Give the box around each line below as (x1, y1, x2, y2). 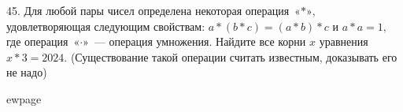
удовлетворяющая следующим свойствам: (6, 17, 205, 34)
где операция (6, 33, 68, 50)
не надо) (6, 64, 47, 80)
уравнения (319, 33, 368, 50)
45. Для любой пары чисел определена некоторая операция (6, 2, 290, 18)
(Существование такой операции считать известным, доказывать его (70, 48, 397, 65)
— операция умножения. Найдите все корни (94, 33, 306, 50)
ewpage (6, 90, 42, 106)
